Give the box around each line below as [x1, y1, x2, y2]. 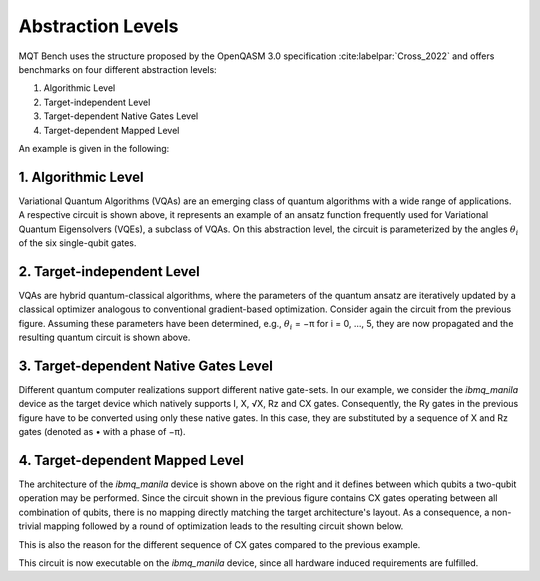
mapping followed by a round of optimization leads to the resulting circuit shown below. [43, 520, 404, 532]
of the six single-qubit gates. [18, 236, 137, 249]
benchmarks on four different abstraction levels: [18, 63, 217, 75]
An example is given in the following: [18, 142, 170, 154]
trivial [18, 520, 42, 532]
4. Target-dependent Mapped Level [18, 451, 244, 469]
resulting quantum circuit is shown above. [18, 331, 191, 344]
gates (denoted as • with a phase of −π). [18, 426, 186, 438]
